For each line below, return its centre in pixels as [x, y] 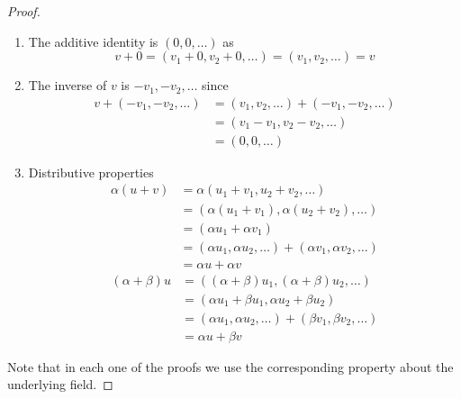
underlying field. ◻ [60, 384]
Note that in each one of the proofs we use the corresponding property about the [230, 366]
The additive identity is [93, 41]
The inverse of [68, 85]
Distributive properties [91, 172]
